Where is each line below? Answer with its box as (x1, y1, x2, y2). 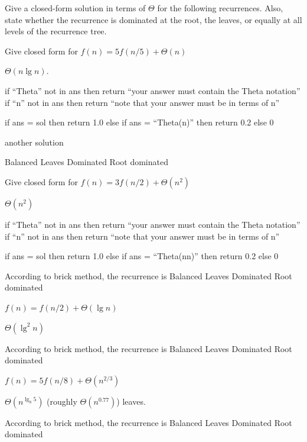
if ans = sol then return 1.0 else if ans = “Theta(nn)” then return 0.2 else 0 (5, 250, 279, 262)
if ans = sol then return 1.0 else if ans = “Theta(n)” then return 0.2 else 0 (5, 116, 274, 128)
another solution (5, 135, 64, 148)
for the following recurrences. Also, (157, 2, 283, 14)
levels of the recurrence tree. (5, 25, 107, 37)
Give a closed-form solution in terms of (5, 2, 146, 14)
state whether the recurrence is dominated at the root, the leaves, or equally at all (5, 13, 302, 25)
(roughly (47, 395, 77, 407)
